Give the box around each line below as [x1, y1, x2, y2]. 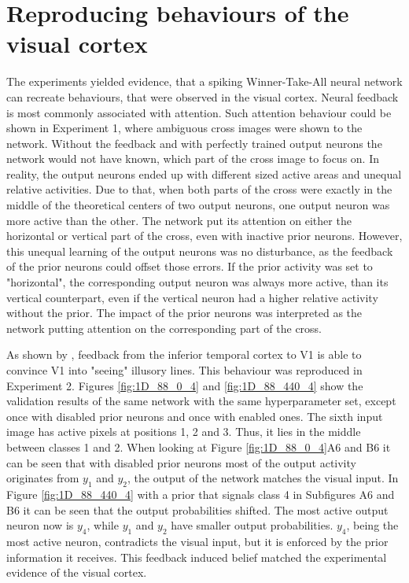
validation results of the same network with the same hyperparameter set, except [6, 393, 396, 409]
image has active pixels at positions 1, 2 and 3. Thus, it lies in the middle [6, 423, 361, 440]
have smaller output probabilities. [171, 517, 333, 533]
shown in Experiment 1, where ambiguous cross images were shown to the [6, 120, 363, 136]
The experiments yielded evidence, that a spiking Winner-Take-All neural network [6, 73, 403, 90]
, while [87, 517, 119, 533]
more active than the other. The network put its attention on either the [6, 212, 352, 228]
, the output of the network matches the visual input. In [127, 470, 399, 486]
